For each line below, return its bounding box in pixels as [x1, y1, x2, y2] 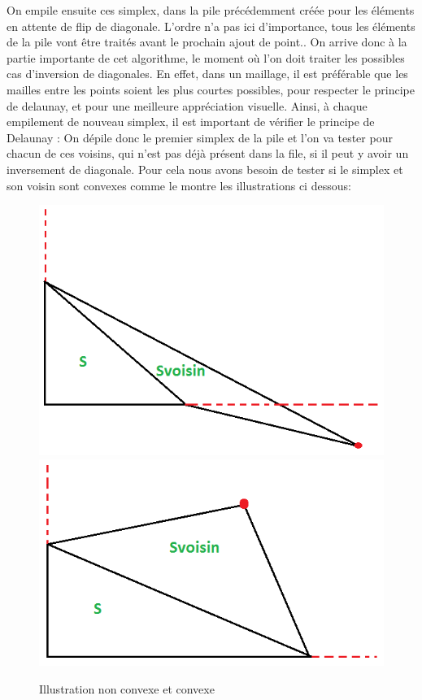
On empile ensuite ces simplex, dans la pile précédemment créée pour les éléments [7, 2, 415, 18]
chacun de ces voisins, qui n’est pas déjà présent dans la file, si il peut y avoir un [7, 145, 409, 162]
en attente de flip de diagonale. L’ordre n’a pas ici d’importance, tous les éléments [7, 17, 415, 34]
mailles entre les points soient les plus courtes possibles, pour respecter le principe [7, 80, 415, 98]
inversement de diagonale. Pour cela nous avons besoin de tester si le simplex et [7, 160, 403, 177]
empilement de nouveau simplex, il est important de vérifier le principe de [7, 113, 375, 130]
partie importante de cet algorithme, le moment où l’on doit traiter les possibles [7, 49, 405, 66]
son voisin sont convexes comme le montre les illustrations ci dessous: [7, 176, 351, 193]
